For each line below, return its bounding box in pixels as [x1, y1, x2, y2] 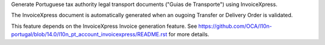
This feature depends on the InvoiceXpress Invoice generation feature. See [11, 22, 197, 30]
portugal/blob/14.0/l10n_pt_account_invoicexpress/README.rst [11, 31, 168, 38]
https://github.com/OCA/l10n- [198, 22, 272, 30]
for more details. [169, 31, 209, 38]
